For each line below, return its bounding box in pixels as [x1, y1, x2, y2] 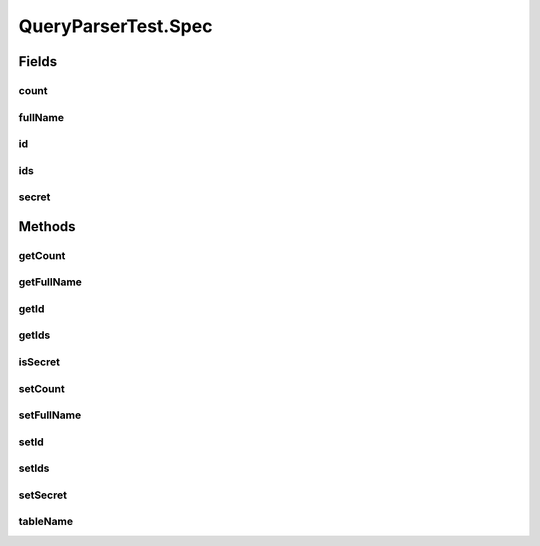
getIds [18, 328, 51, 342]
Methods [18, 218, 76, 235]
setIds [18, 461, 50, 475]
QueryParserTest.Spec [18, 15, 213, 37]
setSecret [18, 488, 67, 502]
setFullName [18, 408, 82, 422]
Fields [18, 53, 58, 70]
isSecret [18, 355, 60, 369]
